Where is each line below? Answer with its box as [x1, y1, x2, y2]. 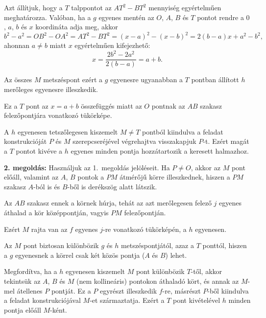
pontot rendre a [197, 12, 244, 22]
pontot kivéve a [16, 146, 63, 156]
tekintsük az [4, 275, 41, 286]
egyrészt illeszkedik [99, 285, 157, 295]
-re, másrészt [162, 285, 201, 295]
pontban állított [191, 74, 239, 85]
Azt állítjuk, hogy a [4, 2, 63, 12]
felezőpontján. [124, 207, 166, 217]
